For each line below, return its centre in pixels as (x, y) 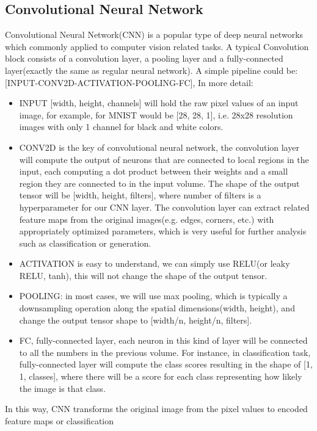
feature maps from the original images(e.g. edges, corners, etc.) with (147, 219)
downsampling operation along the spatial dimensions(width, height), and (157, 308)
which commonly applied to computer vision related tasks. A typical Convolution (157, 46)
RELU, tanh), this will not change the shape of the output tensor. (143, 275)
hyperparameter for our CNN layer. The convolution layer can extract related (164, 207)
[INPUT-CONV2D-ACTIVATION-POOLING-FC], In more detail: (129, 82)
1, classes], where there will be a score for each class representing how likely (161, 376)
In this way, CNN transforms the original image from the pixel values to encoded (156, 409)
